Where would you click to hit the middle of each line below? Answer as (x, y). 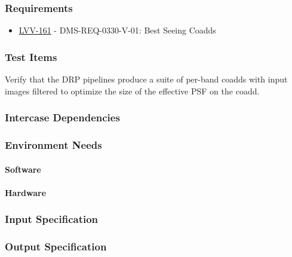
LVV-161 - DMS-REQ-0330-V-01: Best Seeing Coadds (117, 30)
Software (23, 169)
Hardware (26, 192)
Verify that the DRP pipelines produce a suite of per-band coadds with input (146, 79)
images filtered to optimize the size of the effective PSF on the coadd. (132, 91)
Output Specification (56, 247)
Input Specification (52, 219)
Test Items (31, 56)
